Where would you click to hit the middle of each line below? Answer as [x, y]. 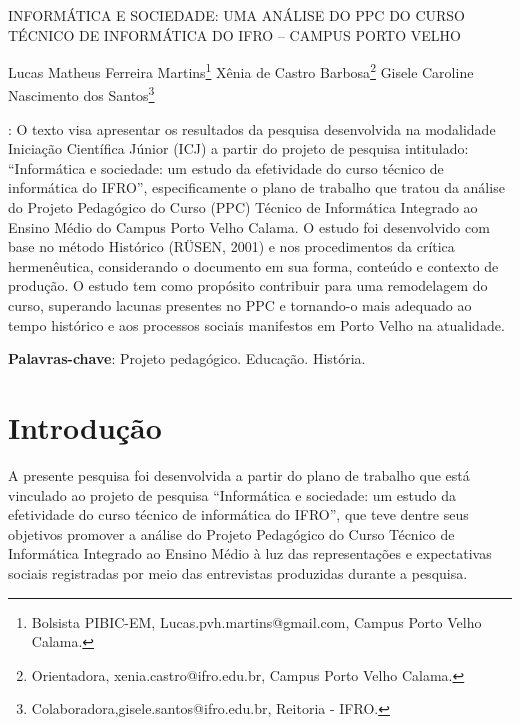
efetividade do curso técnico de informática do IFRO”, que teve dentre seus [238, 514]
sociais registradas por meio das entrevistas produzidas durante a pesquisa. [238, 572]
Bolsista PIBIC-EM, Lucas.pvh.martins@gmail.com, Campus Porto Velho [256, 621]
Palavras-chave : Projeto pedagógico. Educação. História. [187, 358]
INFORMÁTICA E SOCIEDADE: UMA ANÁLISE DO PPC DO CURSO [236, 15]
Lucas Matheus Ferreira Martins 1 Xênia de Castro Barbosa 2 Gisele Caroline [241, 70]
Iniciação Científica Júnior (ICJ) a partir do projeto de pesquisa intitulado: [238, 148]
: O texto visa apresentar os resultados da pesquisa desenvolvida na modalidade [252, 128]
